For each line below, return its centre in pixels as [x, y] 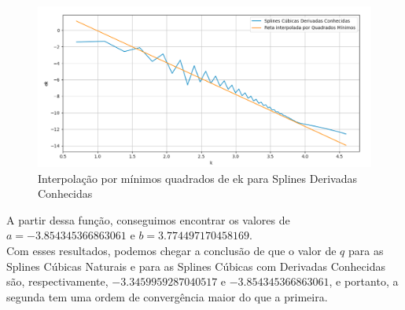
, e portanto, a [364, 281]
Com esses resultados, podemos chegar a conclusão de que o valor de [171, 250]
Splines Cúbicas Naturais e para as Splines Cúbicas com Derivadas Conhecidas [196, 266]
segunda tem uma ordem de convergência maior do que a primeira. [167, 296]
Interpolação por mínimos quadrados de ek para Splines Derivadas [197, 178]
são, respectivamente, [57, 281]
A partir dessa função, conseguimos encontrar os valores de [148, 219]
